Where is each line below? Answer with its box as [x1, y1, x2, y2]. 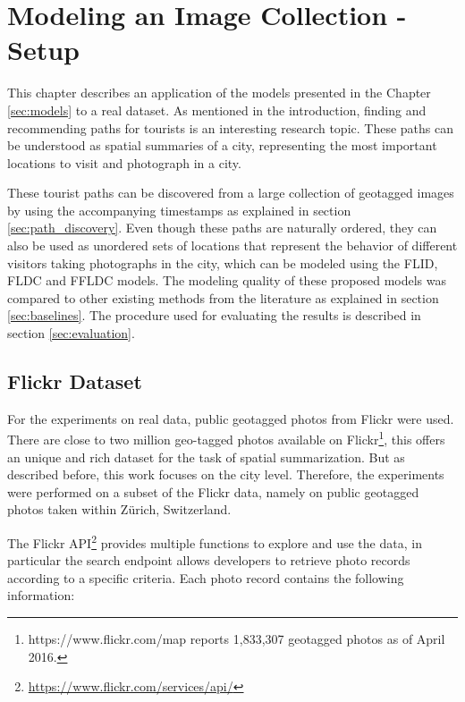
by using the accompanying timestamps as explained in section [7, 200, 351, 219]
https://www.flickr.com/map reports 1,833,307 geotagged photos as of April [28, 630, 445, 648]
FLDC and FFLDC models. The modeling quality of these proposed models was [7, 271, 446, 290]
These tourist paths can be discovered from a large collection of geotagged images [7, 183, 454, 202]
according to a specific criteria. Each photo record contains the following [7, 568, 404, 587]
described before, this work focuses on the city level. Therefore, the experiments [7, 465, 444, 484]
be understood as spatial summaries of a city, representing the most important [7, 136, 437, 155]
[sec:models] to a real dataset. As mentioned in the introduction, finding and [7, 100, 427, 119]
